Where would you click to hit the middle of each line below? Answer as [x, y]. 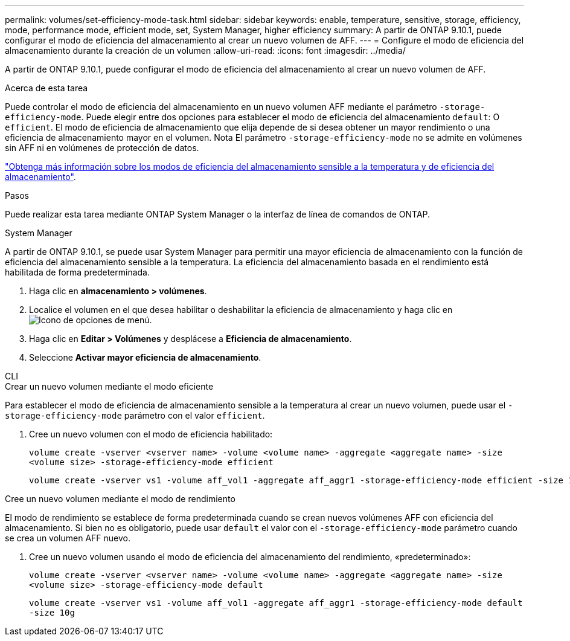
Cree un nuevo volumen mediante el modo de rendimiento [120, 499]
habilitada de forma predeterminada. [78, 272]
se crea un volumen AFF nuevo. [68, 538]
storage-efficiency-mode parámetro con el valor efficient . [135, 415]
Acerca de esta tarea [46, 88]
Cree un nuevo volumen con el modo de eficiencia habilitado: [151, 434]
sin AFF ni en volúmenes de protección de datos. [102, 148]
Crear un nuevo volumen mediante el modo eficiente [109, 386]
